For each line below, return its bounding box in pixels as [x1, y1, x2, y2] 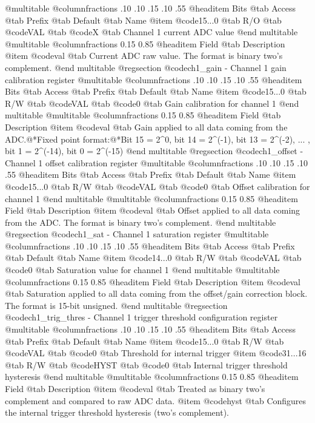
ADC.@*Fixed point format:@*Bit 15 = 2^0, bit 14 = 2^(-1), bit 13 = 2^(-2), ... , [5, 132, 310, 145]
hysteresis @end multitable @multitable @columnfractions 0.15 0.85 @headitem [5, 370, 299, 383]
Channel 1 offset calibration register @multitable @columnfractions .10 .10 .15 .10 [5, 156, 308, 169]
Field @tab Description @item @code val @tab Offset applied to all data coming [5, 204, 300, 217]
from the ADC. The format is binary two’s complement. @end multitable [5, 215, 276, 228]
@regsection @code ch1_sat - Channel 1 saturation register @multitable [5, 228, 269, 240]
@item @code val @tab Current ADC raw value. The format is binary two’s [5, 49, 283, 62]
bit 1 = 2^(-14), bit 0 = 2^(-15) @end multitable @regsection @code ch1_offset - [5, 144, 303, 157]
